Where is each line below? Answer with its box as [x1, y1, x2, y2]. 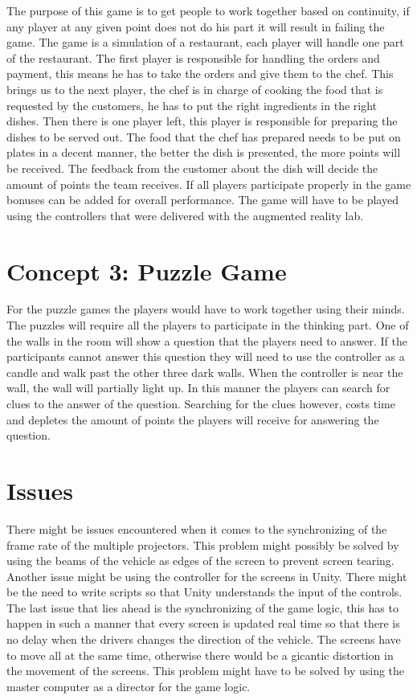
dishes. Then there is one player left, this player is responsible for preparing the [6, 113, 398, 129]
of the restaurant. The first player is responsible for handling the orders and [6, 49, 380, 66]
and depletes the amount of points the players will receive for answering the [6, 411, 379, 428]
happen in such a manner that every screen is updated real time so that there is [6, 615, 400, 632]
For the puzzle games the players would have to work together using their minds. [6, 301, 405, 317]
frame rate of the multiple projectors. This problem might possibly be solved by [6, 536, 399, 553]
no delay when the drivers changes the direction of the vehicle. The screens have [6, 631, 401, 648]
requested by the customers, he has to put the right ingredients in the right [6, 96, 378, 113]
